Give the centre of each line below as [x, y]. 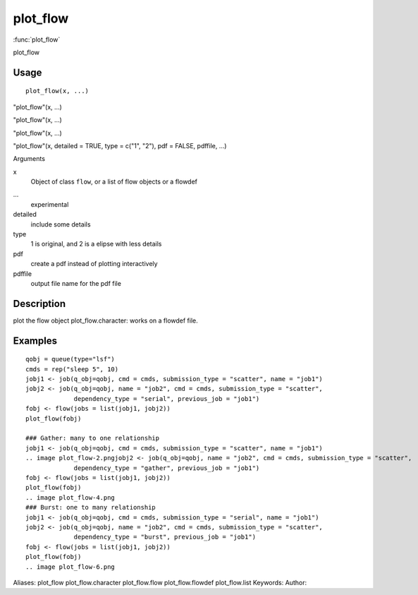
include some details [61, 224]
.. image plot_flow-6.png [70, 567]
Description [39, 303]
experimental [50, 204]
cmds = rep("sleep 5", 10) [72, 369]
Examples [35, 341]
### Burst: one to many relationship [91, 507]
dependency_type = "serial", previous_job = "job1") [167, 398]
